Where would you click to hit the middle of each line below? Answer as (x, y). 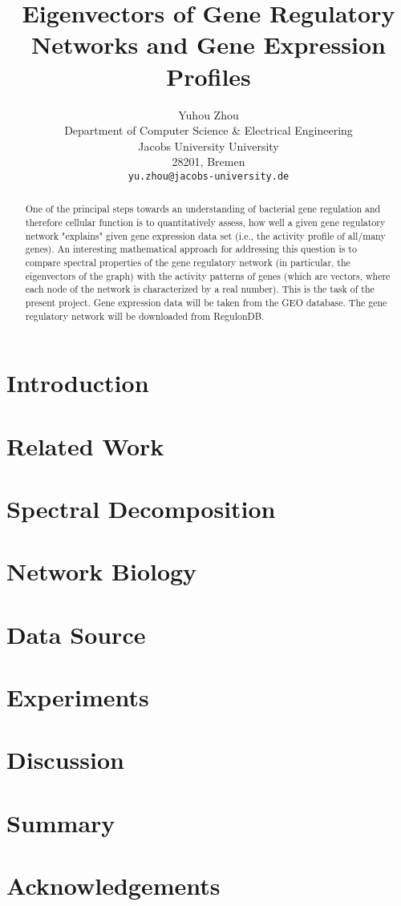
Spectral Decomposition (141, 508)
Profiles (209, 76)
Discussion (65, 760)
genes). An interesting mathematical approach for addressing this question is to (191, 249)
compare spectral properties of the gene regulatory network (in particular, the (188, 262)
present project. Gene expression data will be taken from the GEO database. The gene (206, 302)
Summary (61, 822)
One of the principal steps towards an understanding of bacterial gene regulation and (203, 209)
